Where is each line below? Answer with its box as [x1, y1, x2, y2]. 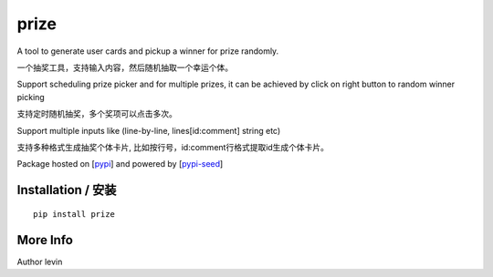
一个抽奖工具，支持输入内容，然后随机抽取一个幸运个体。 [16, 62, 233, 73]
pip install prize [33, 209, 116, 219]
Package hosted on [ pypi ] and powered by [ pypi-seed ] [16, 159, 224, 169]
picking [16, 91, 45, 102]
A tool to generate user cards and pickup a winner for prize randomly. [16, 46, 279, 56]
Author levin [16, 256, 63, 267]
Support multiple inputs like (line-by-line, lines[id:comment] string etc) [16, 125, 281, 136]
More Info [16, 232, 73, 248]
